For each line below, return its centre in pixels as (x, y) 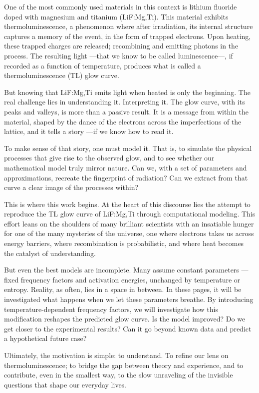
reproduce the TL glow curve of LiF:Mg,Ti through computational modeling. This (130, 214)
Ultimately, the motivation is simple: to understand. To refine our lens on (116, 355)
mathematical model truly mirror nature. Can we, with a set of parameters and (126, 167)
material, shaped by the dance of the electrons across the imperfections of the (123, 121)
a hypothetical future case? (45, 338)
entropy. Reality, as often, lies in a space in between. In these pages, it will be (123, 289)
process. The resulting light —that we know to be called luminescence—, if (119, 55)
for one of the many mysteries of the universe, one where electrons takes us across (129, 233)
